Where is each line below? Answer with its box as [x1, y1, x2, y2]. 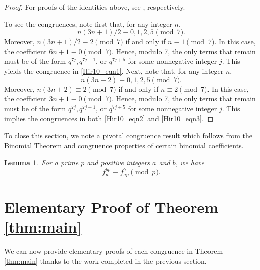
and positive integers [87, 157, 150, 168]
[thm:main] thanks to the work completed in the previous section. [4, 255, 207, 266]
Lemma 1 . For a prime [4, 157, 79, 168]
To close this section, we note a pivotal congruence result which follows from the [4, 130, 252, 140]
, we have [175, 157, 204, 168]
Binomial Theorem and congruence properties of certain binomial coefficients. [4, 140, 244, 150]
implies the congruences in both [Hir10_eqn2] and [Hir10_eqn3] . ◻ [4, 113, 214, 124]
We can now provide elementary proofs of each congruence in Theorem [4, 245, 223, 256]
